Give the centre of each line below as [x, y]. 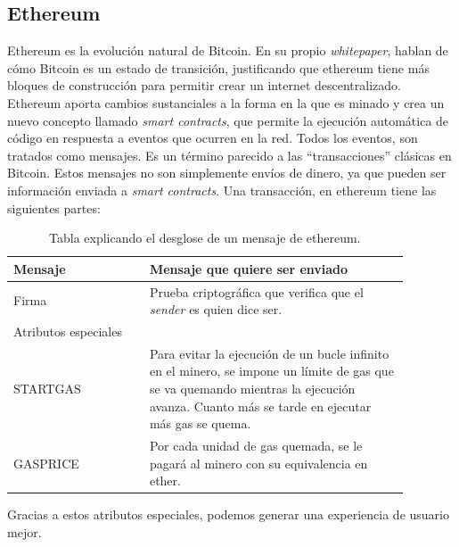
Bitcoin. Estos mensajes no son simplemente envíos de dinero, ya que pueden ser [227, 173]
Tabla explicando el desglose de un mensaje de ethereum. [205, 238]
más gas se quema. [200, 423]
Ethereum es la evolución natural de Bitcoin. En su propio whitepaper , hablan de [228, 50]
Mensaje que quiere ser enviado [249, 268]
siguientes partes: [54, 207]
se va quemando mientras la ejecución [252, 389]
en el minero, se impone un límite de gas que [271, 371]
